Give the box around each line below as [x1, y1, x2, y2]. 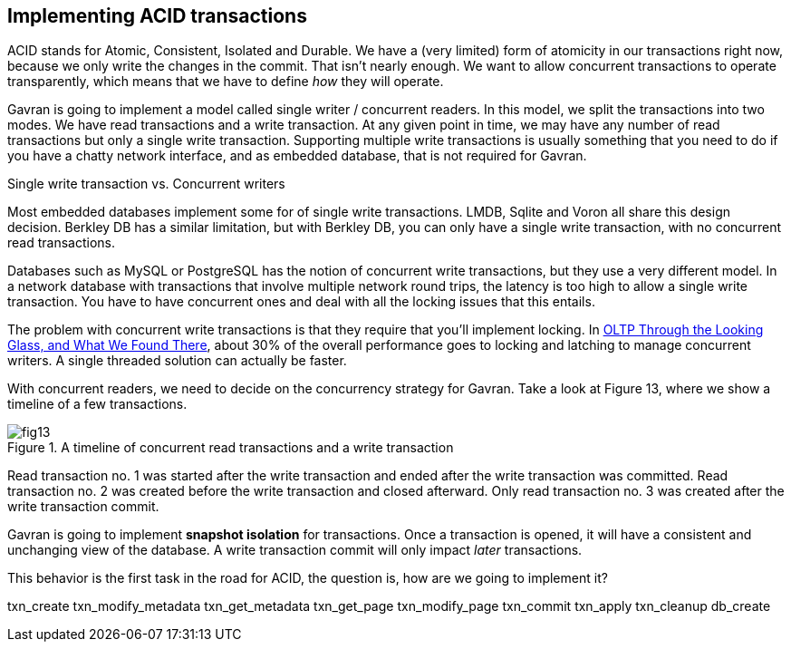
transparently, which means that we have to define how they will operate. [7, 73, 444, 90]
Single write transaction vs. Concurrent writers [7, 176, 285, 192]
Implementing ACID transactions [7, 5, 307, 27]
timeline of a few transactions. [7, 396, 188, 412]
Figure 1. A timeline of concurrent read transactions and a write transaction [7, 440, 454, 456]
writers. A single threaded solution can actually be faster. [7, 353, 347, 369]
